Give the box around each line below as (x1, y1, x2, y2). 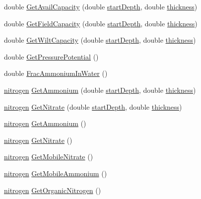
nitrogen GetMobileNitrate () (4, 151, 93, 162)
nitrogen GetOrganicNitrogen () (4, 185, 101, 195)
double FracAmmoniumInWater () (4, 68, 108, 78)
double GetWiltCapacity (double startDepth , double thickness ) (4, 35, 196, 45)
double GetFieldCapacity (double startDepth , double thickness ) (4, 18, 198, 28)
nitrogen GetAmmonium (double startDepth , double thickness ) (4, 84, 196, 95)
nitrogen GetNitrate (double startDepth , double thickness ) (4, 101, 182, 112)
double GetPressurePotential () (4, 51, 99, 62)
